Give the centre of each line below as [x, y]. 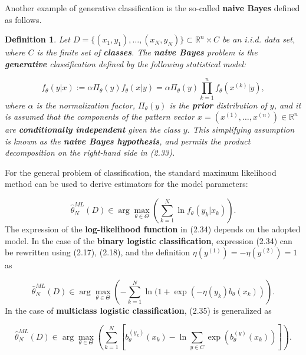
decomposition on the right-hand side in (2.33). [90, 152]
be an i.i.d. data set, [259, 39]
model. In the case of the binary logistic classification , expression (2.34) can [149, 240]
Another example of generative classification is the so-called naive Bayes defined [152, 8]
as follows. [23, 19]
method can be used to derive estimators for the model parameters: [126, 184]
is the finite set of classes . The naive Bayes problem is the [147, 52]
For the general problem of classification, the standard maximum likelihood [141, 172]
